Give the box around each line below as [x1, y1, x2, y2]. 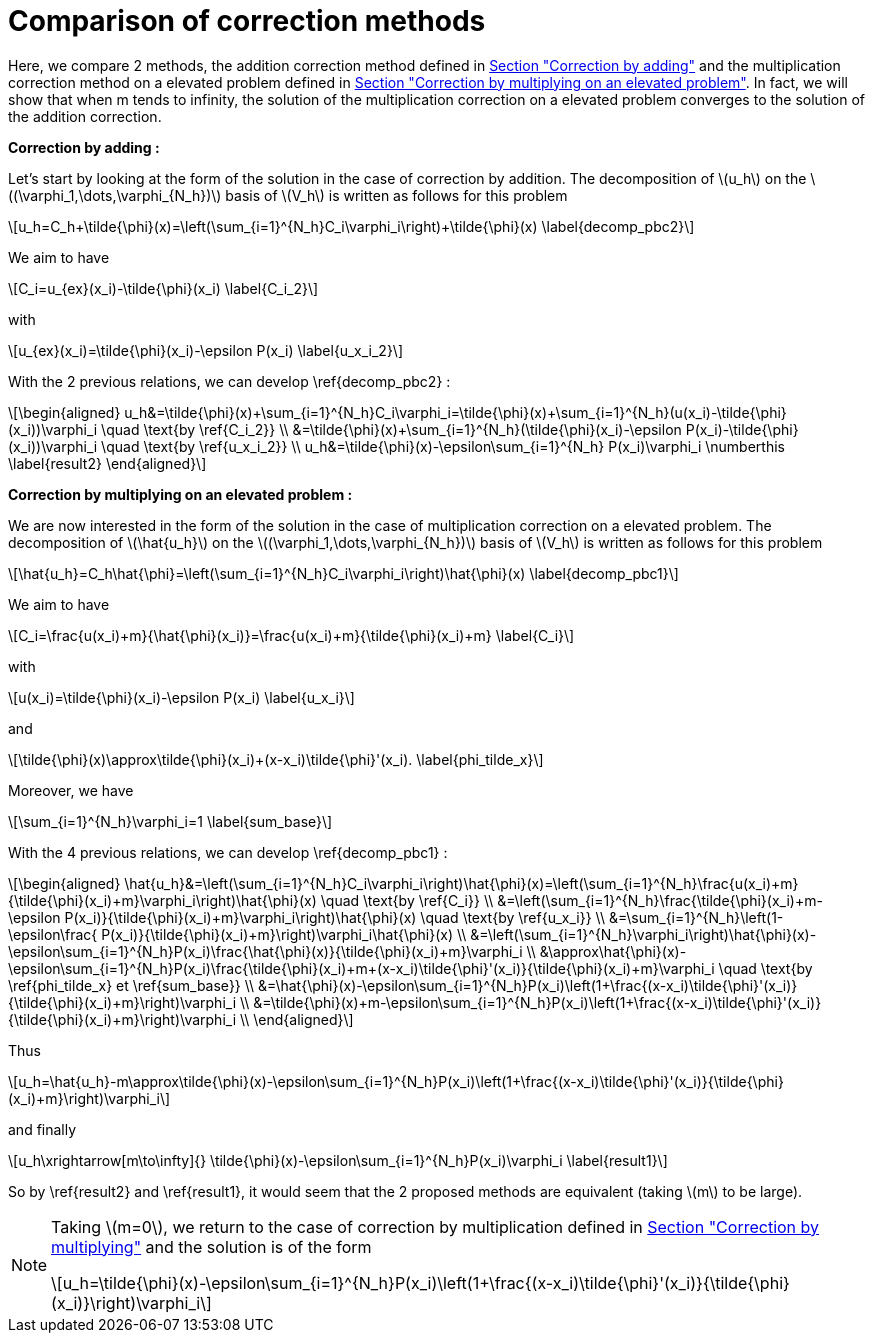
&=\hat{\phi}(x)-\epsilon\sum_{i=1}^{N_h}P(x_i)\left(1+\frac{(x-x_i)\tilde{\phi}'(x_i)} [258, 976, 798, 994]
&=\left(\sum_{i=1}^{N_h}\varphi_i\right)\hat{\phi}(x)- [470, 925, 817, 943]
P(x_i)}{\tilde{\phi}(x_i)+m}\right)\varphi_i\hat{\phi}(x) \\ [101, 925, 467, 943]
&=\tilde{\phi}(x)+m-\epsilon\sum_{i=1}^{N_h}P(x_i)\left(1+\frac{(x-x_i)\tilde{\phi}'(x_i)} [253, 993, 822, 1011]
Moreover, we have [8, 781, 134, 799]
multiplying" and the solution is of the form [51, 1236, 372, 1257]
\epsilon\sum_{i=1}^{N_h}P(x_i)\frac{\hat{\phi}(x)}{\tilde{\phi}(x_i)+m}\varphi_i [8, 942, 523, 960]
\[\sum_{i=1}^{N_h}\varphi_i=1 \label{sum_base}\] [8, 812, 333, 830]
